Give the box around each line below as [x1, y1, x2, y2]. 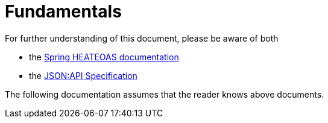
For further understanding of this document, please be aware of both [5, 33, 279, 43]
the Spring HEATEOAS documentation [29, 51, 179, 62]
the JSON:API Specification [29, 70, 137, 81]
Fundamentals [5, 1, 122, 22]
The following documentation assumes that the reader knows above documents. [5, 89, 324, 99]
